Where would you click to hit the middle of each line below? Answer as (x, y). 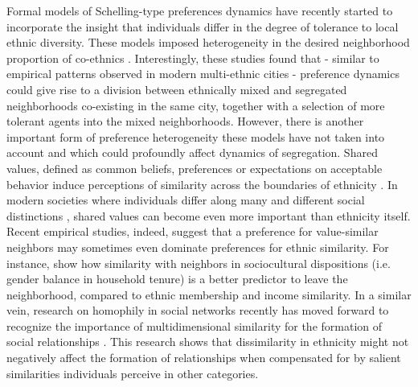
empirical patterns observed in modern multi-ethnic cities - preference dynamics (203, 74)
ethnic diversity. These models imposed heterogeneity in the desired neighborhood (208, 42)
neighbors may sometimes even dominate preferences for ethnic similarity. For (198, 247)
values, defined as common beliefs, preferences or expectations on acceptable (195, 168)
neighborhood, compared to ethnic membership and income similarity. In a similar (209, 294)
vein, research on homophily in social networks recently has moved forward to (198, 310)
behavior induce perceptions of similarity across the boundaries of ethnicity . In (202, 184)
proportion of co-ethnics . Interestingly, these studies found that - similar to (193, 58)
